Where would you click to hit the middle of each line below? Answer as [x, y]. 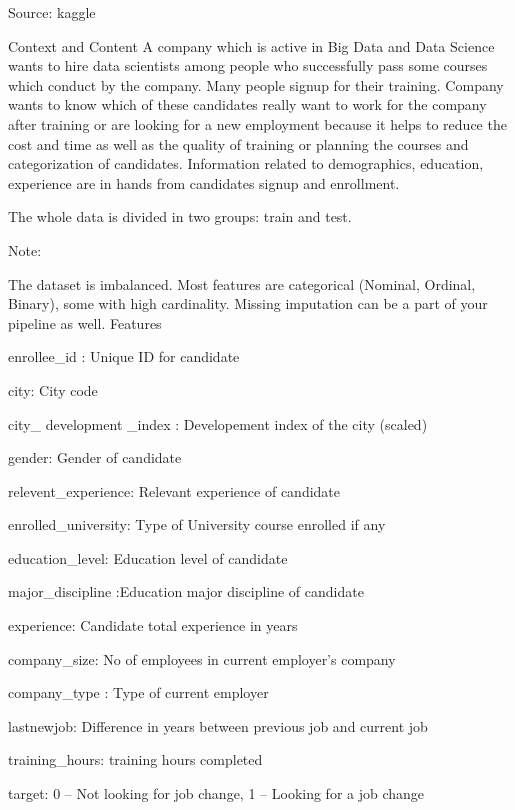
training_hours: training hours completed [135, 759]
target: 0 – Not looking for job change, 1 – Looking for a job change [216, 793]
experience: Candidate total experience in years [153, 625]
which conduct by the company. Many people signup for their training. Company [256, 84]
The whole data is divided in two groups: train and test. [180, 216]
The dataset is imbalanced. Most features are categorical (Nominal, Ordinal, [242, 283]
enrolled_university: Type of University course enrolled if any [197, 524]
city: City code [53, 389]
